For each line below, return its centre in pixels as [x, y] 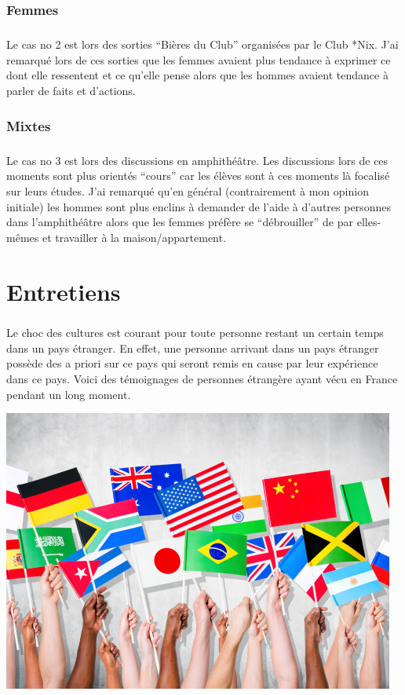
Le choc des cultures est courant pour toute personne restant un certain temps [195, 333]
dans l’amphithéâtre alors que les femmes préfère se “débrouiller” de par [180, 222]
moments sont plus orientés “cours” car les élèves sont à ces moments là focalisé [198, 176]
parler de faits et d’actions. [71, 90]
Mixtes [29, 125]
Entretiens [64, 291]
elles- [369, 222]
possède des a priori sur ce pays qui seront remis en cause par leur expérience [192, 363]
